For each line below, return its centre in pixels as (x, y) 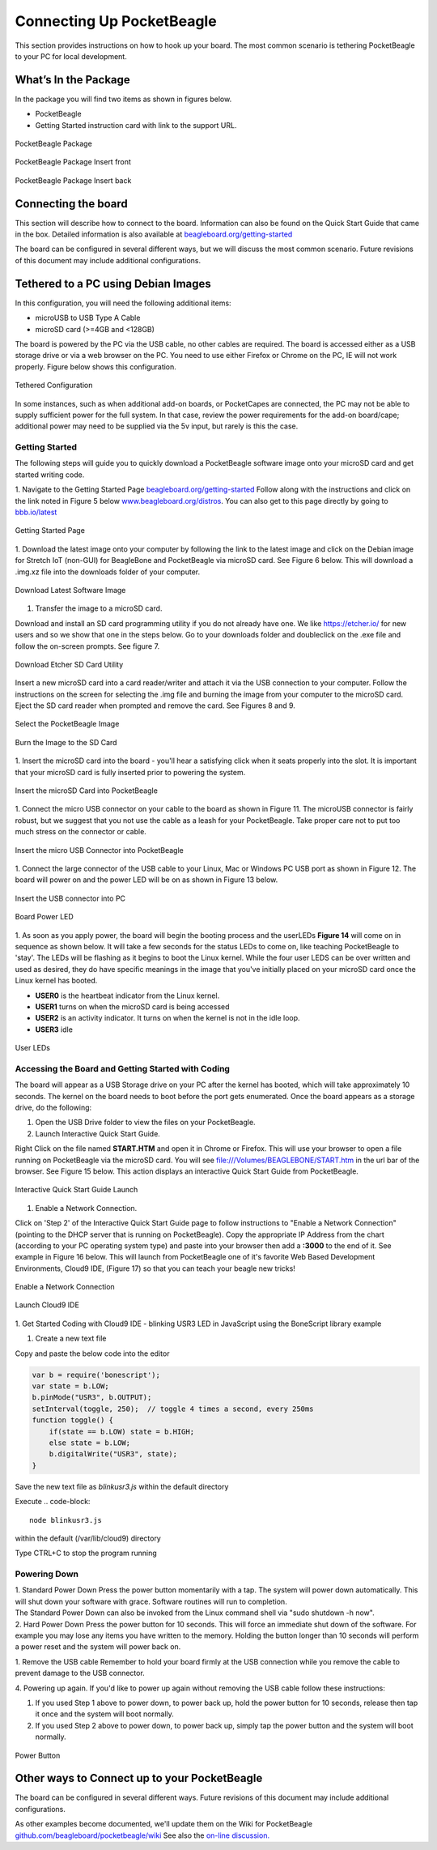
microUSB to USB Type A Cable (88, 318)
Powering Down (47, 1574)
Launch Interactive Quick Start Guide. (98, 1133)
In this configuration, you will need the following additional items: (123, 303)
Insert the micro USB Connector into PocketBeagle (99, 850)
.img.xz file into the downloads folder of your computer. (108, 572)
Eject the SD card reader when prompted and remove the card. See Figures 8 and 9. (155, 705)
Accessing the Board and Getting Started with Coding (123, 1068)
